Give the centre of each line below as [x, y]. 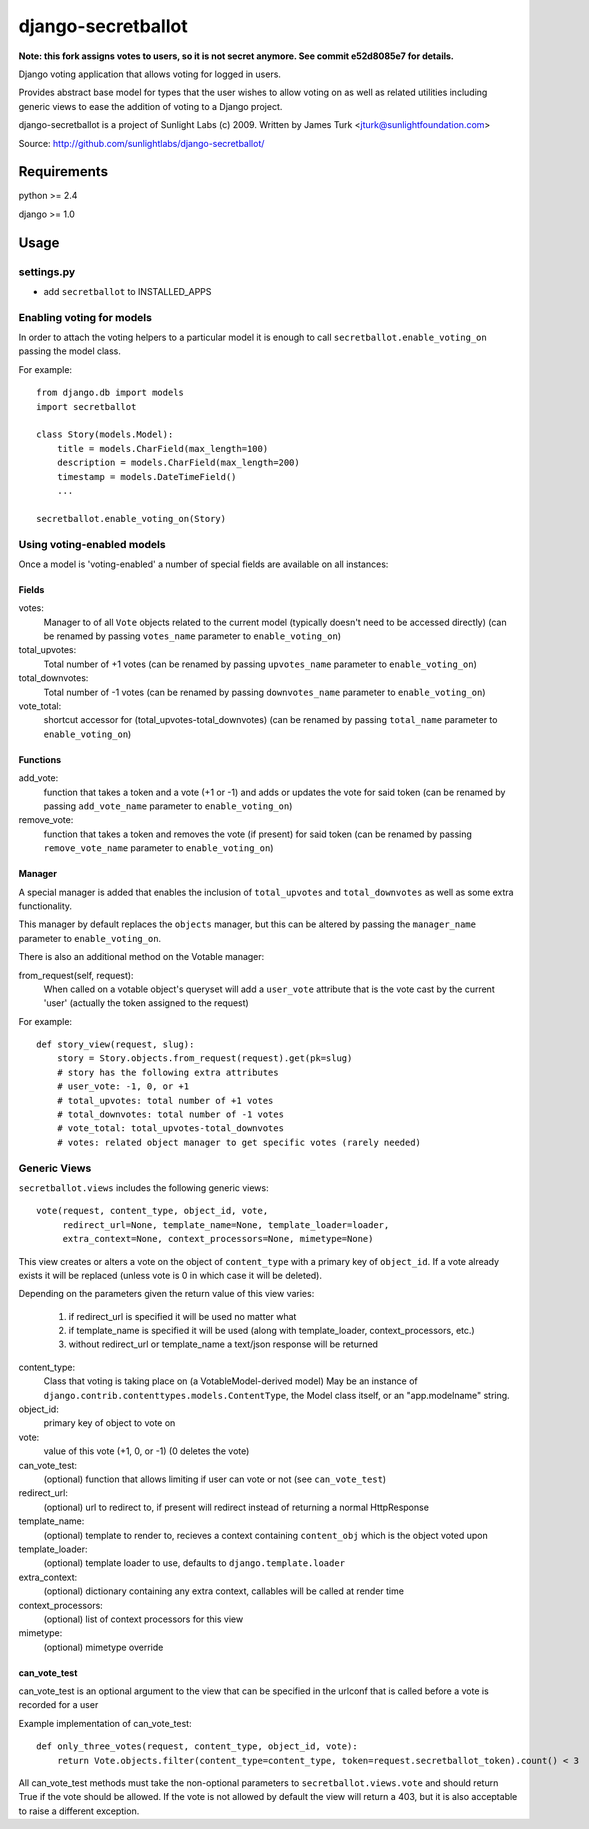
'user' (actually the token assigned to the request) [146, 1003]
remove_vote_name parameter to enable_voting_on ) [158, 848]
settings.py [47, 272]
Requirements [63, 171]
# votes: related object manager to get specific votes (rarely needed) [239, 1142]
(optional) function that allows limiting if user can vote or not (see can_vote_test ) [215, 1479]
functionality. [45, 906]
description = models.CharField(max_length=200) [178, 463]
